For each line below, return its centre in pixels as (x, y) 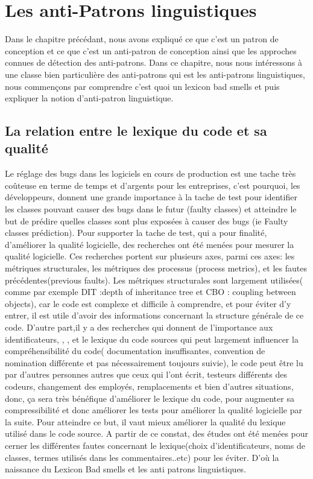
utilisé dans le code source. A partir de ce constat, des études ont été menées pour (157, 433)
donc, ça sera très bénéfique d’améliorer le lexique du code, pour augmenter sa (150, 398)
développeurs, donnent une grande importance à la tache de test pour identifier (151, 197)
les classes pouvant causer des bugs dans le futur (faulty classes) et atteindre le (151, 209)
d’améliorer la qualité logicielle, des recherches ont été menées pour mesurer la (150, 244)
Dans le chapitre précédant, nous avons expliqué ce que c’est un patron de (142, 39)
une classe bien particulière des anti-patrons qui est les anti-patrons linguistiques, (155, 74)
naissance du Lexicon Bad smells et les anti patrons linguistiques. (126, 469)
